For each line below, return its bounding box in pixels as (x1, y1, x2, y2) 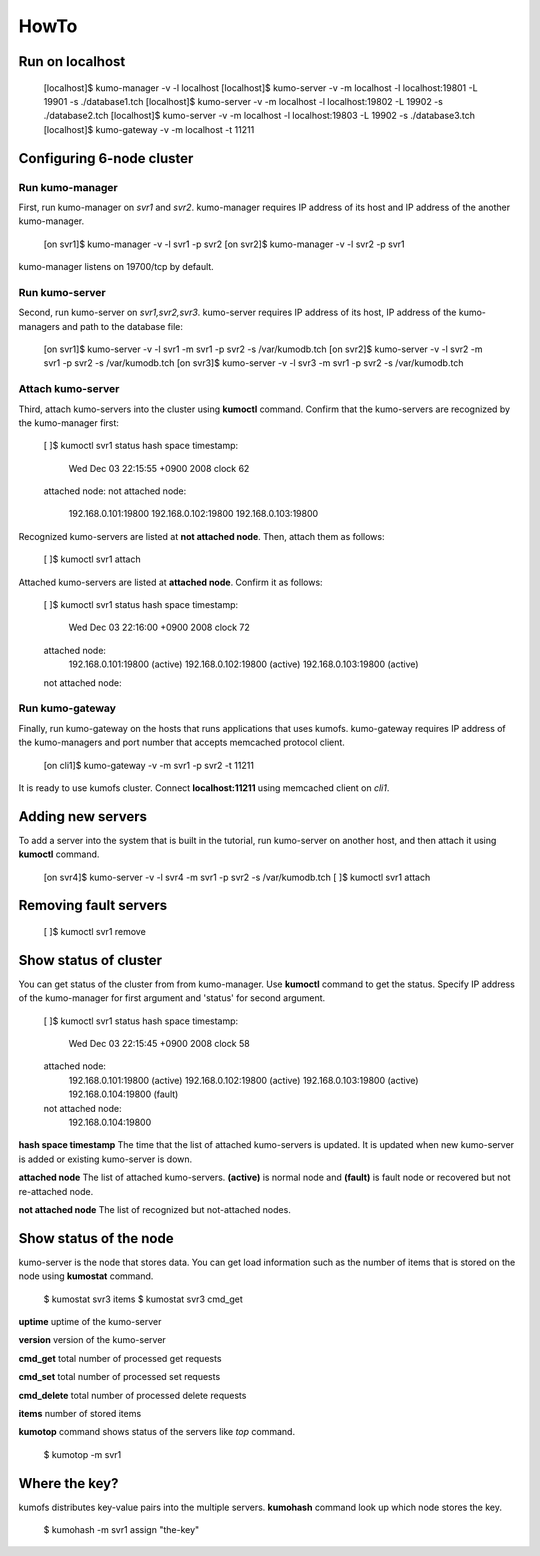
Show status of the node (18, 1230, 174, 1247)
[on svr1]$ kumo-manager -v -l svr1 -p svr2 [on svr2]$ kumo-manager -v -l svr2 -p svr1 (43, 238, 405, 250)
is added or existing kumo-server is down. (18, 1153, 193, 1165)
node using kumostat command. (18, 1270, 154, 1282)
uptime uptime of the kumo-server (18, 1316, 162, 1328)
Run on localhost (18, 53, 126, 70)
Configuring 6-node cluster (18, 150, 194, 167)
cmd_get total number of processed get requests (18, 1352, 222, 1364)
